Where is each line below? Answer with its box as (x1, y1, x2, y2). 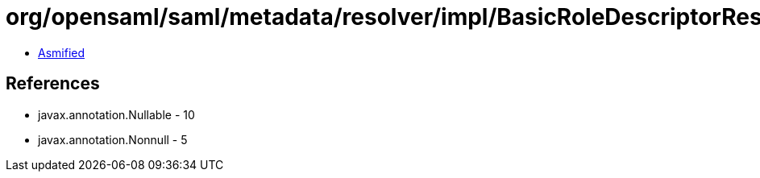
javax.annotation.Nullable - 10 (38, 107, 195, 122)
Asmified (38, 45, 85, 60)
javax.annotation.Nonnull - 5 (38, 132, 188, 147)
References (6, 73, 100, 94)
